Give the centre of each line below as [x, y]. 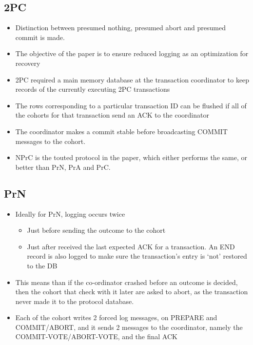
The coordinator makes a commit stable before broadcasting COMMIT [121, 131]
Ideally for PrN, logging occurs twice [70, 213]
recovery [28, 63]
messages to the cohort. [50, 141]
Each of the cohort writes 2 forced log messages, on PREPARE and [116, 317]
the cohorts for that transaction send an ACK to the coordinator [112, 115]
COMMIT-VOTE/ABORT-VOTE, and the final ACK [96, 336]
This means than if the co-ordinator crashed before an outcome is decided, [126, 282]
